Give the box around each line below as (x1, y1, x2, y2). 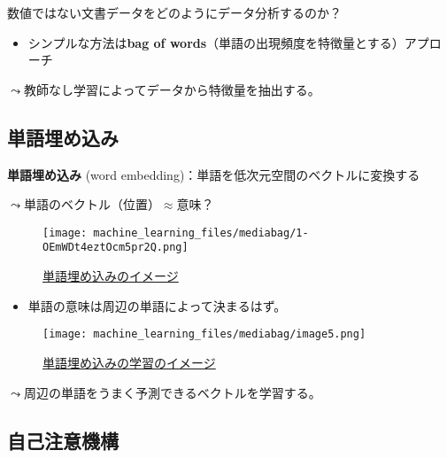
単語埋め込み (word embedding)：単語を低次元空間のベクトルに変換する (7, 165, 420, 183)
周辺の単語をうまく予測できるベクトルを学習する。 (23, 383, 321, 401)
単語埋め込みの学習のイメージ (42, 353, 216, 371)
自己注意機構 (7, 426, 119, 454)
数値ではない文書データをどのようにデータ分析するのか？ (7, 4, 342, 21)
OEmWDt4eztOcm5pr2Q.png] (42, 241, 189, 254)
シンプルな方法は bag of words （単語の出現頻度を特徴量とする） (27, 33, 405, 51)
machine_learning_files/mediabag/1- (93, 226, 309, 239)
